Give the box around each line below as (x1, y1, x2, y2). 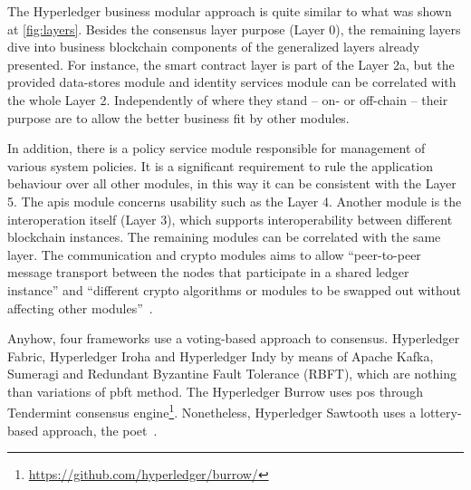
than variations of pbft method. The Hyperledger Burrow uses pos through (7, 381, 423, 400)
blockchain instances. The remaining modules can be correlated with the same (7, 227, 441, 246)
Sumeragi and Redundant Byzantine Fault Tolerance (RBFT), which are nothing (7, 364, 457, 383)
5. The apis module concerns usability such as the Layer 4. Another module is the (7, 191, 462, 210)
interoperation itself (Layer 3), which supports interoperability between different (7, 209, 453, 228)
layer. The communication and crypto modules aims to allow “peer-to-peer (7, 245, 421, 264)
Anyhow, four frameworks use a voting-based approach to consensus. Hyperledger (7, 329, 460, 348)
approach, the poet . (42, 420, 158, 439)
